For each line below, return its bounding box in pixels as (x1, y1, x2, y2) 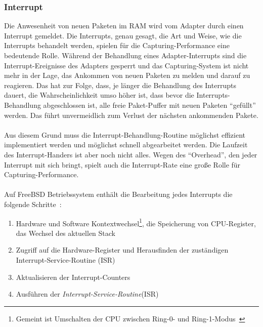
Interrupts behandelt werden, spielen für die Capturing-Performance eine (4, 40, 230, 51)
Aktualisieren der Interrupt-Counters (16, 271, 130, 282)
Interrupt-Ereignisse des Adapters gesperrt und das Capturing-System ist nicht (4, 60, 249, 70)
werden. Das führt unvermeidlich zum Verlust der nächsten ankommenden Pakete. (4, 109, 258, 120)
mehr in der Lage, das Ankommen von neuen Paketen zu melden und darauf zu (4, 70, 250, 80)
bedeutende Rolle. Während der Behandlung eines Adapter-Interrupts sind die (4, 50, 247, 60)
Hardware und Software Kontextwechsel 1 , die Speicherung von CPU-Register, (16, 216, 256, 228)
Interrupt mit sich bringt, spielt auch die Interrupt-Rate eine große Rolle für (4, 159, 241, 170)
